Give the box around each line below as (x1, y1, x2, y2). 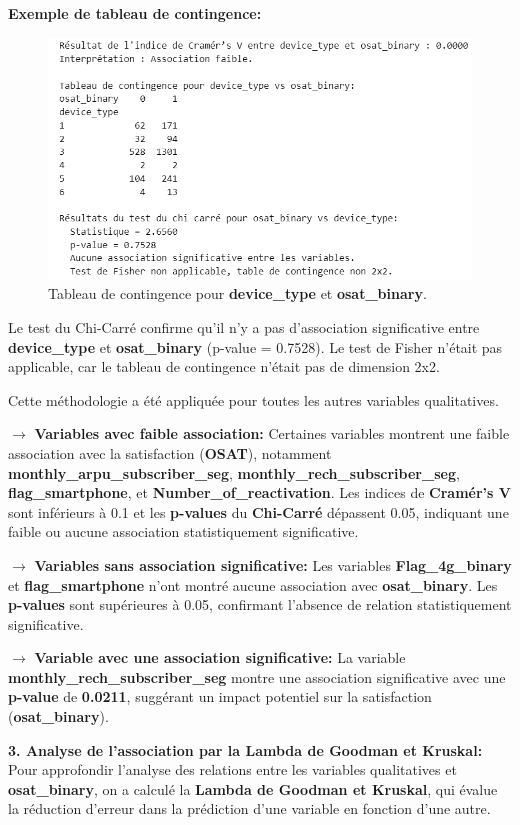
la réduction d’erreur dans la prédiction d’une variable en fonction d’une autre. (8, 798, 491, 819)
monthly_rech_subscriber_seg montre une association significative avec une (8, 666, 506, 687)
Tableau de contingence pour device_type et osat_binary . (48, 283, 427, 304)
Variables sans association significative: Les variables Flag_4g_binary (34, 554, 512, 575)
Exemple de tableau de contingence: (8, 3, 262, 23)
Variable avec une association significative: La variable (34, 647, 406, 668)
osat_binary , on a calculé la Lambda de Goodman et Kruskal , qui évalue (8, 778, 498, 799)
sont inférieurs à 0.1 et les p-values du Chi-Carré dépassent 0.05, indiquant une (8, 501, 509, 522)
